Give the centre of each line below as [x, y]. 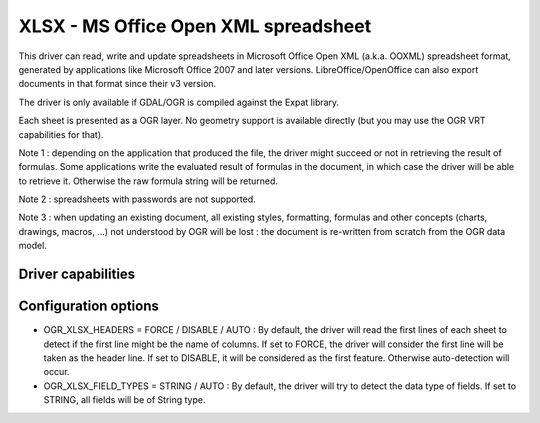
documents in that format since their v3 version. [117, 84]
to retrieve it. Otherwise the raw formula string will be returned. [148, 181]
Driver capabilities [77, 274]
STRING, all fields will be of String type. [124, 400]
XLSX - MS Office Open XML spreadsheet [195, 26]
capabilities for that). [61, 134]
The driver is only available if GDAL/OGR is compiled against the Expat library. [179, 102]
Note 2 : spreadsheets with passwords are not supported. [137, 199]
